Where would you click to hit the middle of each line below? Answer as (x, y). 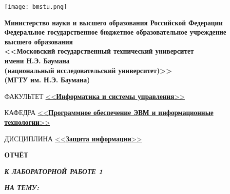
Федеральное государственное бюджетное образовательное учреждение (115, 32)
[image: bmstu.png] (36, 7)
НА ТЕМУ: (22, 187)
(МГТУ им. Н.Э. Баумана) (47, 80)
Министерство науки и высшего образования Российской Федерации (114, 22)
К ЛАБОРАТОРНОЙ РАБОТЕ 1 (54, 171)
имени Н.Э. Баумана (37, 61)
